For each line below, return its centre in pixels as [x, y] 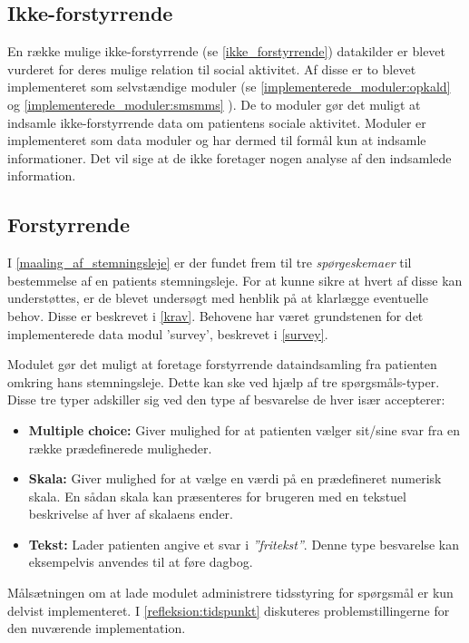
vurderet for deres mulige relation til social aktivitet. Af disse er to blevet [212, 68]
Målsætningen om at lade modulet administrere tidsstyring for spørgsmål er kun [230, 593]
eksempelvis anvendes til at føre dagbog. [141, 562]
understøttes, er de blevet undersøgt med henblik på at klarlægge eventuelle [218, 298]
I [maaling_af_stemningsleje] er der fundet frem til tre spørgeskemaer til [210, 263]
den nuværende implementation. [97, 628]
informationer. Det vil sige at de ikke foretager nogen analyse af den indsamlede [230, 157]
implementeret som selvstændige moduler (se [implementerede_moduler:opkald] [229, 87]
